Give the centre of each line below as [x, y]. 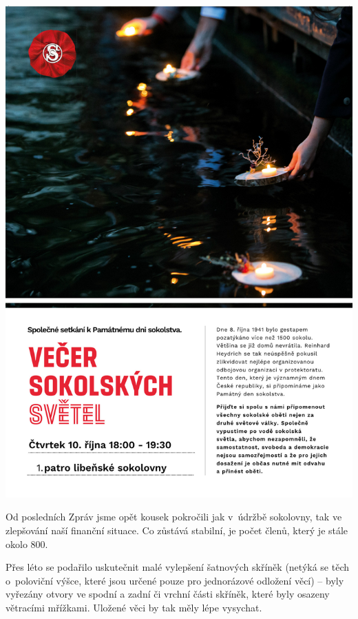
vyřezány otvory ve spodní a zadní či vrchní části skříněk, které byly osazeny [168, 594]
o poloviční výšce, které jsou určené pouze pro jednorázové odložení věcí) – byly [175, 580]
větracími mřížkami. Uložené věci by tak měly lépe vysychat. [134, 607]
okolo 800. [27, 544]
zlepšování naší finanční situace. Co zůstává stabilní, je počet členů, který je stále [177, 530]
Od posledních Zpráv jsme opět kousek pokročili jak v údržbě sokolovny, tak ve [174, 517]
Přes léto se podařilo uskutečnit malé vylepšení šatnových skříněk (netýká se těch [177, 567]
